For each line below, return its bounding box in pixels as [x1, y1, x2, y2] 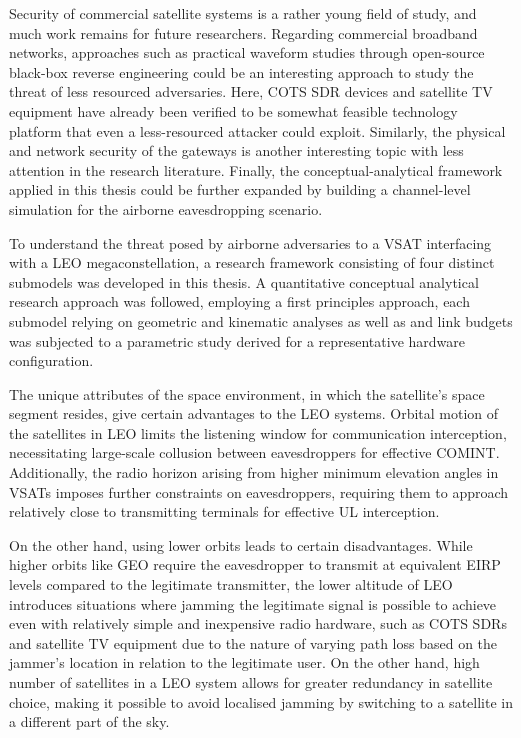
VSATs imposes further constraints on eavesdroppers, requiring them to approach [9, 481, 509, 502]
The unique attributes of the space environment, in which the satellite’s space [9, 383, 485, 404]
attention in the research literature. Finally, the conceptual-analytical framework [9, 159, 503, 180]
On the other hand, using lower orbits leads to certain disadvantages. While [9, 534, 473, 555]
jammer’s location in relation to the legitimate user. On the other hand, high [9, 652, 480, 673]
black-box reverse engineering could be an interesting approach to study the [9, 61, 474, 82]
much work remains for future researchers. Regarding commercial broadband [9, 22, 478, 43]
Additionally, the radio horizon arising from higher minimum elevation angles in [9, 462, 499, 483]
